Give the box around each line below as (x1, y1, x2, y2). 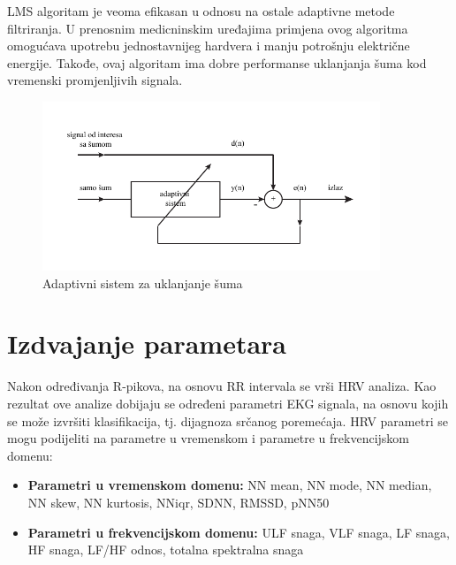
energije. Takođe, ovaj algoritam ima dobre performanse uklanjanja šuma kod (7, 53, 427, 72)
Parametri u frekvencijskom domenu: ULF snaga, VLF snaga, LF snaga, (27, 523, 450, 541)
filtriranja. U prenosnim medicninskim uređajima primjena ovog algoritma (7, 19, 408, 37)
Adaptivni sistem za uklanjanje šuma (42, 273, 243, 292)
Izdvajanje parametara (7, 325, 286, 362)
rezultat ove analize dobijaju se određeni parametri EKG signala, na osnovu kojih (7, 393, 449, 412)
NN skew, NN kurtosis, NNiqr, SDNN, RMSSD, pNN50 (27, 492, 330, 511)
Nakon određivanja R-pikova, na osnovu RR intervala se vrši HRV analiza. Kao (7, 377, 437, 395)
